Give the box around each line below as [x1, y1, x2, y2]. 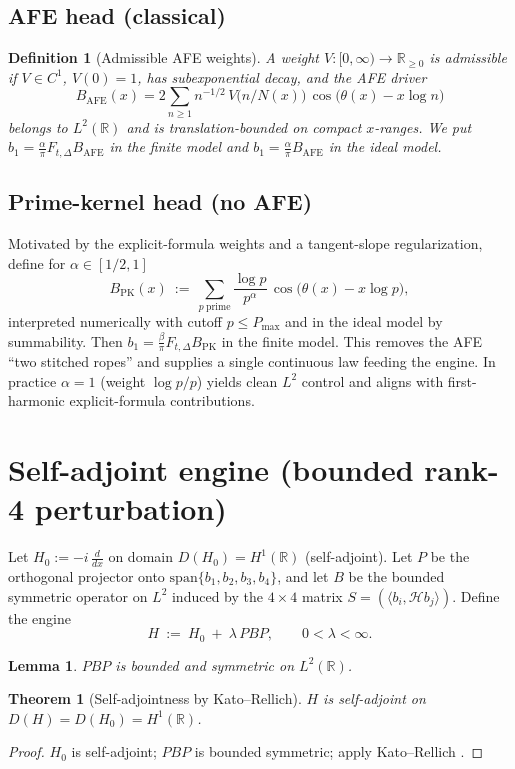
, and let [277, 566, 329, 586]
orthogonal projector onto [8, 566, 165, 586]
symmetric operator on [8, 585, 148, 606]
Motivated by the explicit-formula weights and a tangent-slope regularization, [8, 233, 483, 254]
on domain [108, 546, 173, 567]
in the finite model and [109, 136, 249, 157]
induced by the [171, 585, 263, 606]
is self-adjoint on [323, 688, 426, 709]
